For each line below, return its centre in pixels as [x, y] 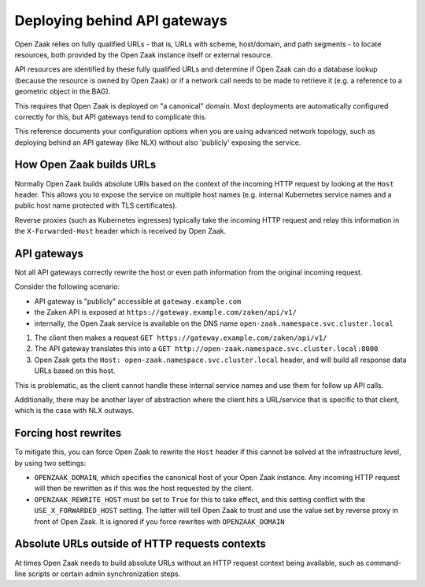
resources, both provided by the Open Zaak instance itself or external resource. [144, 54]
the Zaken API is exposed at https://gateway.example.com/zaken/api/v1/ [165, 312]
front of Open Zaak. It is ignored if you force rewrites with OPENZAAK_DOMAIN [159, 521]
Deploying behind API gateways [121, 20]
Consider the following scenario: [67, 286]
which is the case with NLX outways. [74, 411]
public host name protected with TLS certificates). [96, 205]
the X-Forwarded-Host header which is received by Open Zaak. [120, 231]
